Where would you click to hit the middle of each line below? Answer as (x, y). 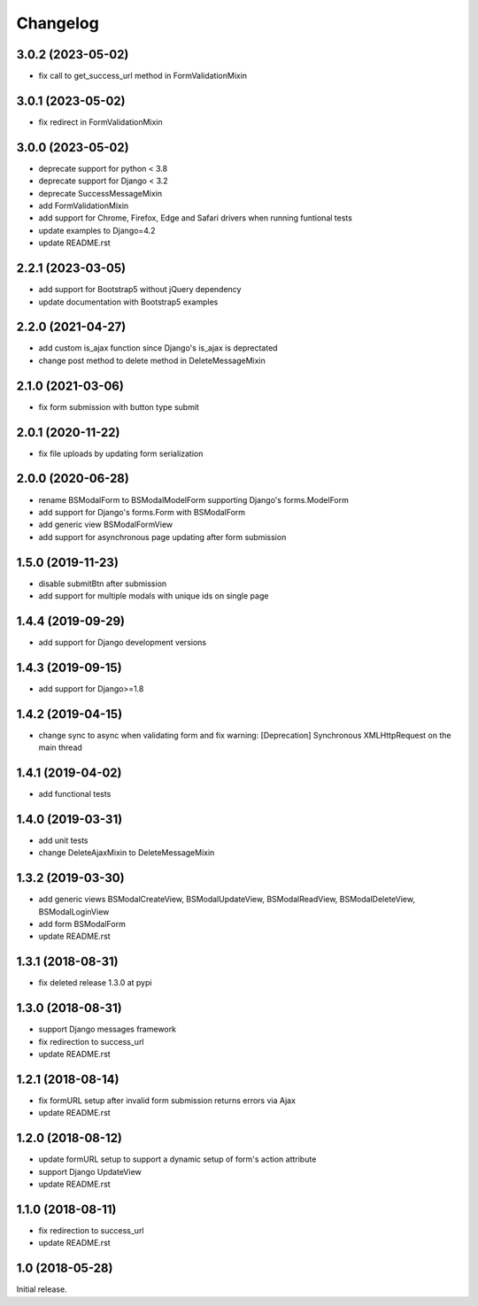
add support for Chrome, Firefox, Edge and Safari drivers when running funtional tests (196, 218)
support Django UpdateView (90, 1171)
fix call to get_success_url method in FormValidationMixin (143, 76)
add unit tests (63, 840)
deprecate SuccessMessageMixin (100, 193)
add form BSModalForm (82, 924)
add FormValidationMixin (84, 206)
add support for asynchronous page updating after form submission (162, 537)
